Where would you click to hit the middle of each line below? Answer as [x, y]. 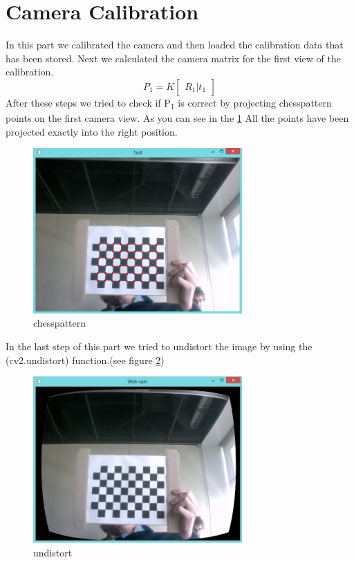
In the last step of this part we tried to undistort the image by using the [159, 346]
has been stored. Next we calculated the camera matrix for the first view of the [173, 58]
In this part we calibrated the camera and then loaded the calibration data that [175, 45]
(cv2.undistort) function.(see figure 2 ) [85, 360]
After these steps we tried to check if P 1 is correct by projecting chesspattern [169, 103]
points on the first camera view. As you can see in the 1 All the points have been [177, 118]
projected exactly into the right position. [92, 131]
